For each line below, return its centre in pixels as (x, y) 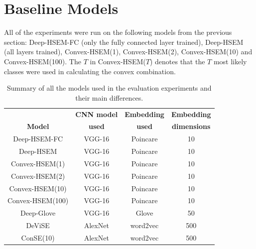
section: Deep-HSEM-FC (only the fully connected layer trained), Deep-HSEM (124, 42)
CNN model (97, 114)
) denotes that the (177, 61)
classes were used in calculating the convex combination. (90, 71)
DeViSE (38, 225)
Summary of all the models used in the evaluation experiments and (109, 88)
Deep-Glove (38, 213)
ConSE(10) (38, 237)
